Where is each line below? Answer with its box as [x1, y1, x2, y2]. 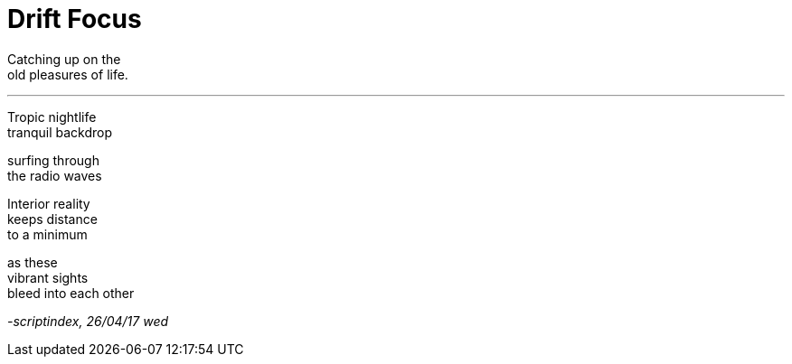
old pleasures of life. [7, 66, 128, 82]
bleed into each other [7, 285, 135, 301]
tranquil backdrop [7, 124, 113, 140]
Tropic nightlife [7, 108, 97, 125]
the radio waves [7, 167, 102, 183]
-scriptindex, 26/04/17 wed [7, 313, 169, 329]
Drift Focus [7, 4, 142, 34]
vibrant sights [7, 269, 89, 285]
